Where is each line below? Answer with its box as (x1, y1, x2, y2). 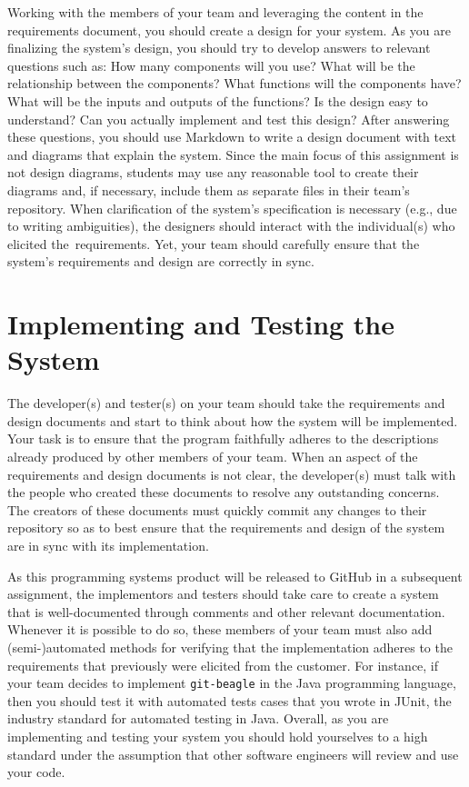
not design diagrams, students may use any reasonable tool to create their (7, 163, 419, 182)
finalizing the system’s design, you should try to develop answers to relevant (7, 38, 431, 57)
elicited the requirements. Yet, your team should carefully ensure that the (7, 234, 420, 253)
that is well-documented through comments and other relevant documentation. (7, 602, 445, 621)
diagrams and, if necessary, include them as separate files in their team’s (7, 180, 410, 199)
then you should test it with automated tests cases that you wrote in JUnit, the (7, 691, 452, 710)
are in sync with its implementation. (7, 535, 209, 554)
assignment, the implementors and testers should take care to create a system (7, 584, 439, 603)
